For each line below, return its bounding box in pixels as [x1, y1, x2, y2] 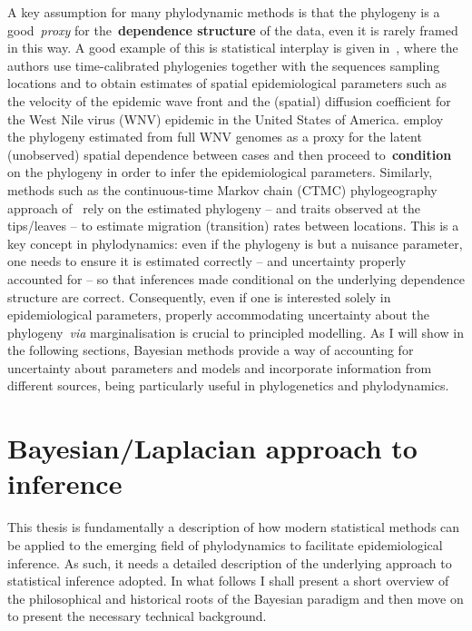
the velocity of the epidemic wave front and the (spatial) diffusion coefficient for [7, 91, 451, 110]
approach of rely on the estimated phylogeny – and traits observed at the [7, 198, 421, 217]
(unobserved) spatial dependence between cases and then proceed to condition [7, 144, 452, 163]
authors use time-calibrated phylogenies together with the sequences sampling [7, 55, 440, 74]
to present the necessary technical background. [7, 606, 267, 626]
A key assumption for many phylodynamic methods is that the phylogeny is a [7, 3, 440, 21]
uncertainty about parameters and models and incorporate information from [7, 358, 432, 377]
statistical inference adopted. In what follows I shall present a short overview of [7, 571, 449, 590]
